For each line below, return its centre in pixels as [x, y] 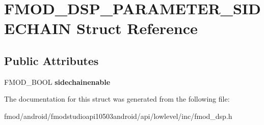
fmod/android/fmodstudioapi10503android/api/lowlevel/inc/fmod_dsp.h [118, 116]
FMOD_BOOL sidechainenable [57, 82]
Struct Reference [137, 28]
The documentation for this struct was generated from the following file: [117, 99]
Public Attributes [51, 60]
